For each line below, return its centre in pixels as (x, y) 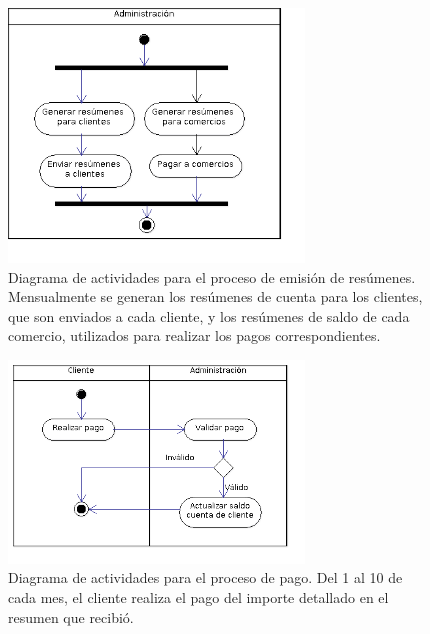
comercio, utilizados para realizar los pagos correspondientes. (194, 335)
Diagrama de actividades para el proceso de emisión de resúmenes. (212, 276)
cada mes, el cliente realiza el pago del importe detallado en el (198, 597)
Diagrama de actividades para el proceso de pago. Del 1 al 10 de (205, 577)
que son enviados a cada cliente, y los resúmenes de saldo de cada (209, 315)
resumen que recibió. (71, 616)
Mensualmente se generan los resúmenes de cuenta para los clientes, (215, 296)
